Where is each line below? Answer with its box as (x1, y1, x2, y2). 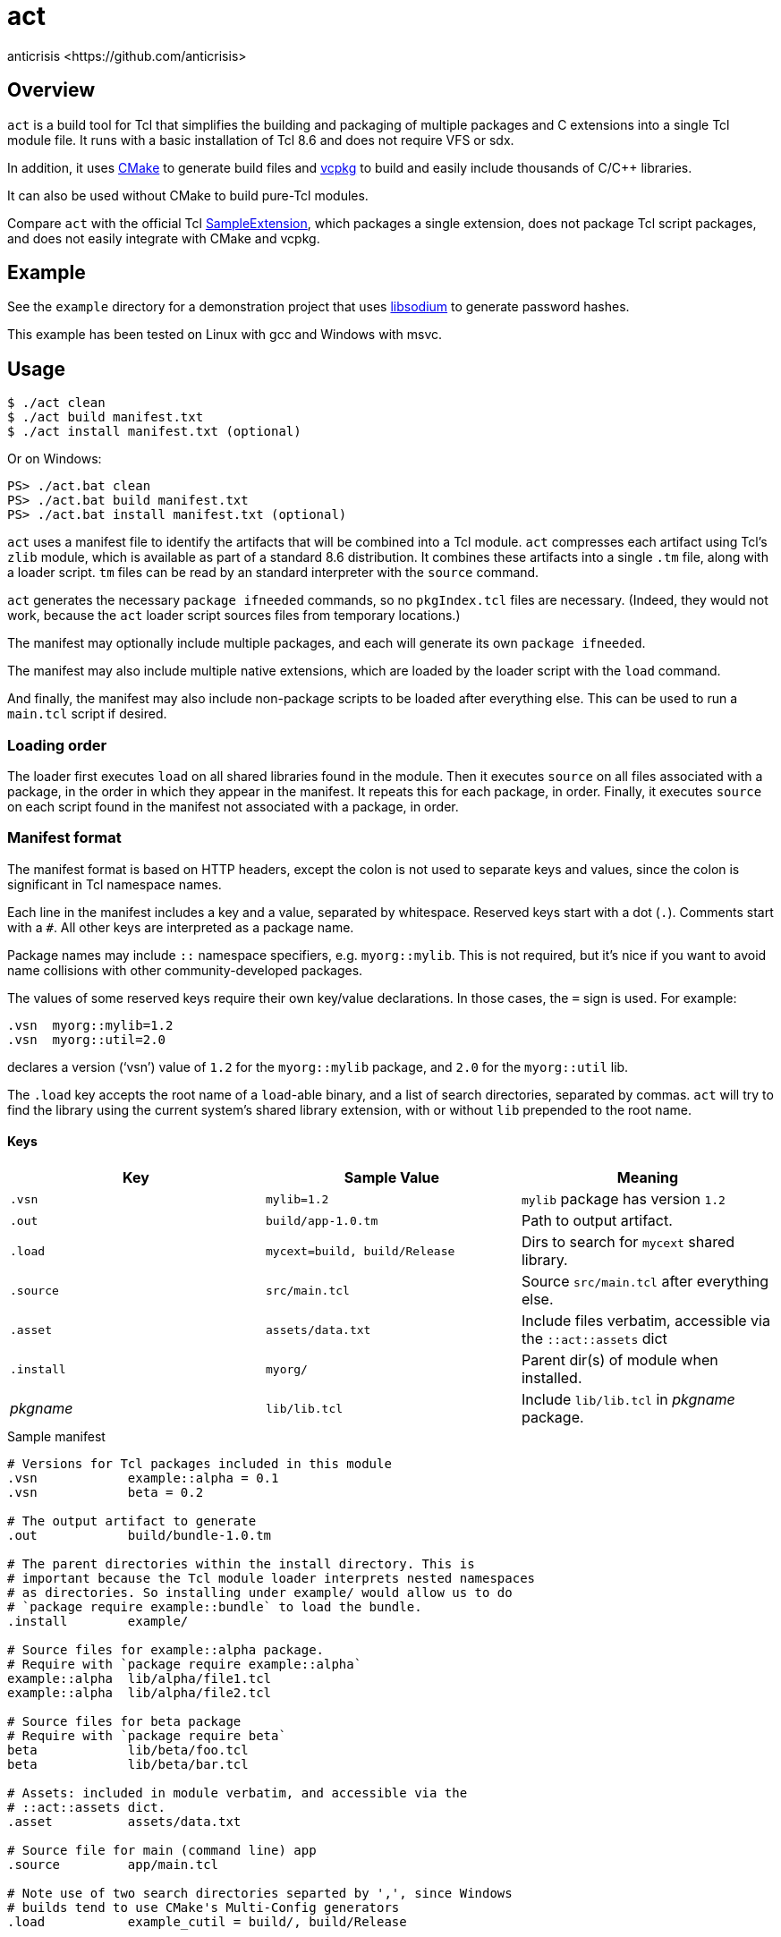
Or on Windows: (7, 451, 102, 467)
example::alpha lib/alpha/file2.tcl (7, 1686, 272, 1700)
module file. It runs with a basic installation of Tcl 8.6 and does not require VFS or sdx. (7, 132, 514, 148)
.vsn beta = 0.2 (7, 1485, 204, 1499)
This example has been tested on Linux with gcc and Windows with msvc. (7, 327, 443, 343)
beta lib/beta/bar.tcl (7, 1757, 249, 1771)
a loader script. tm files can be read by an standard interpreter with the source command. (7, 565, 539, 581)
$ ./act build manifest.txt (7, 410, 204, 425)
